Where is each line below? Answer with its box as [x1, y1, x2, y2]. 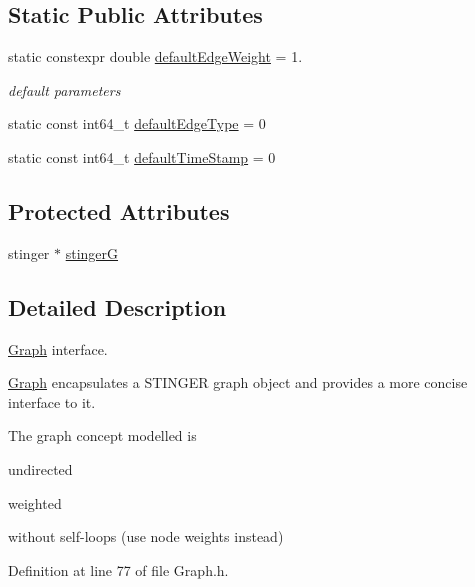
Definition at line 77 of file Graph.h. [8, 559, 229, 580]
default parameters [8, 79, 121, 100]
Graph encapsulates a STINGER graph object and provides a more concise [8, 372, 468, 393]
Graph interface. [8, 338, 108, 359]
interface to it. [8, 391, 96, 412]
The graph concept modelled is [8, 425, 197, 446]
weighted [8, 492, 62, 513]
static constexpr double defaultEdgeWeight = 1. [8, 46, 303, 67]
